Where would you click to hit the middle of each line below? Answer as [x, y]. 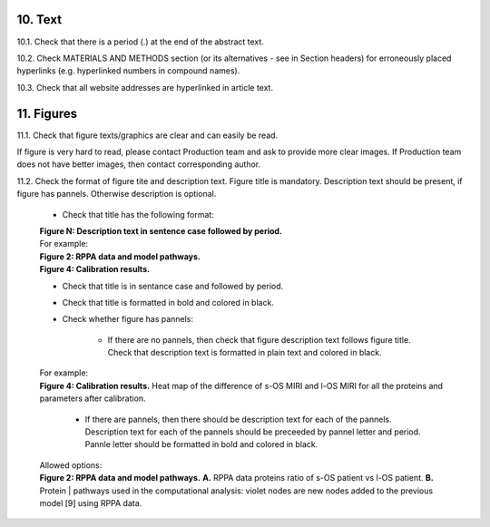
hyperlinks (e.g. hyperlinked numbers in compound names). [128, 71]
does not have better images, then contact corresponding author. [139, 164]
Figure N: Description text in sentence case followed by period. [161, 230]
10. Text [39, 20]
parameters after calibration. [93, 398]
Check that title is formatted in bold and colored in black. [168, 302]
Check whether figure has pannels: [128, 319]
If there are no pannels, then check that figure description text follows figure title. [260, 339]
